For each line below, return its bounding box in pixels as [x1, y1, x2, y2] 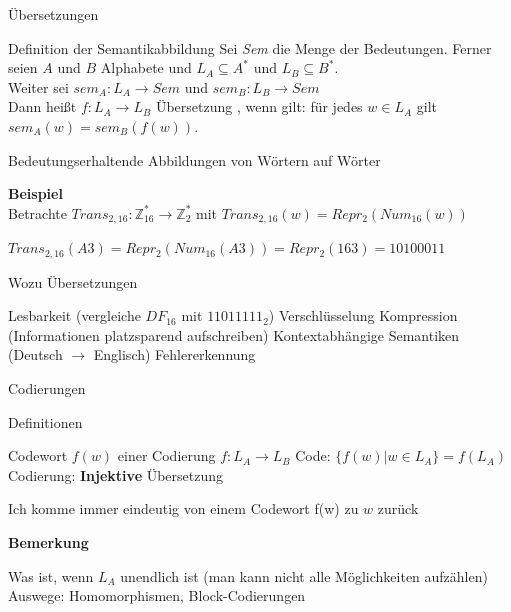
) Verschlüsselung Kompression [268, 305, 458, 326]
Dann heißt [8, 96, 77, 117]
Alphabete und [100, 57, 192, 78]
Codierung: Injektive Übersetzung [8, 464, 224, 485]
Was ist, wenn [8, 565, 94, 586]
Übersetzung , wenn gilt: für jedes [155, 96, 363, 117]
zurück [377, 498, 419, 519]
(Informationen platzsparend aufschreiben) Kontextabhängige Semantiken [8, 324, 460, 345]
